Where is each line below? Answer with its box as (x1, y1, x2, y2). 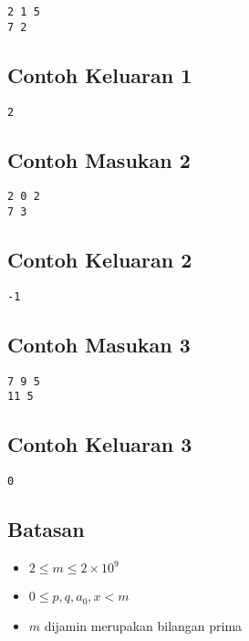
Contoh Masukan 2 (7, 145, 191, 173)
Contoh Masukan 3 (7, 330, 191, 358)
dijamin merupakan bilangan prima (44, 615, 243, 635)
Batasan (7, 515, 85, 543)
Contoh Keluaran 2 (7, 246, 192, 274)
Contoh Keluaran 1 (7, 60, 192, 89)
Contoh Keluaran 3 (7, 430, 192, 458)
